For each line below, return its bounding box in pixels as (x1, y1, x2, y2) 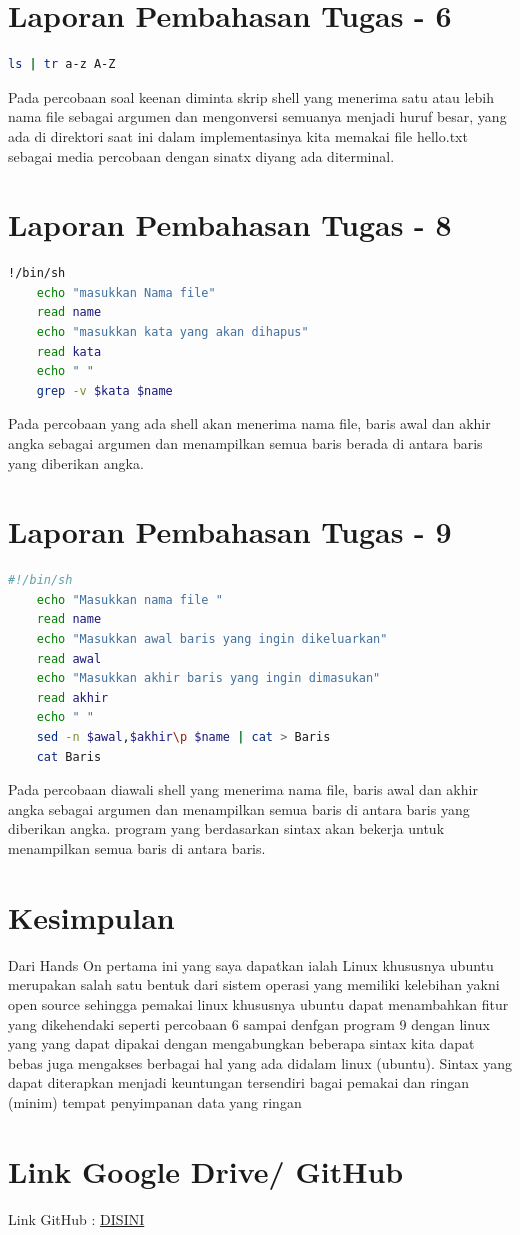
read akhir (36, 690, 109, 705)
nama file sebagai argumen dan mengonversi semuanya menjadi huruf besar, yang (8, 106, 507, 127)
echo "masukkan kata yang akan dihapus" (36, 325, 309, 339)
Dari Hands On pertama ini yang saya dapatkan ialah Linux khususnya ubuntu (8, 954, 494, 975)
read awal (36, 651, 102, 666)
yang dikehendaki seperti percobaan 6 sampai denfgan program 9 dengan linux (8, 1013, 490, 1034)
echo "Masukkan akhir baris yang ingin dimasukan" (36, 671, 381, 686)
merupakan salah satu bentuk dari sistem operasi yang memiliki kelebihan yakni (8, 974, 500, 995)
